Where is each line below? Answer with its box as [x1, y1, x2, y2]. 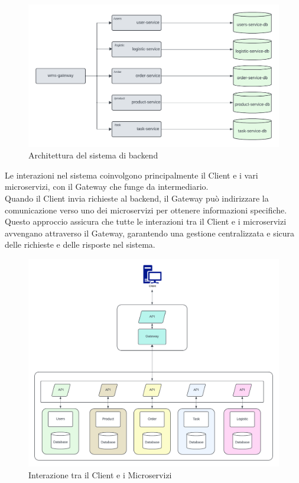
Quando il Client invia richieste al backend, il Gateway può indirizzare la [5, 192, 269, 204]
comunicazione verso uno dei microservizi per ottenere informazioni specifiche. [5, 203, 287, 216]
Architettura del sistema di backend [28, 149, 158, 161]
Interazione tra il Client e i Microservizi [28, 469, 172, 481]
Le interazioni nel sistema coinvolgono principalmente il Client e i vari [5, 168, 258, 181]
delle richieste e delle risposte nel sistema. [5, 238, 155, 251]
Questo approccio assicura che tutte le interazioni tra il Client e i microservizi [5, 215, 287, 228]
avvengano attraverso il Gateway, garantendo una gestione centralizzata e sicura [5, 226, 295, 239]
